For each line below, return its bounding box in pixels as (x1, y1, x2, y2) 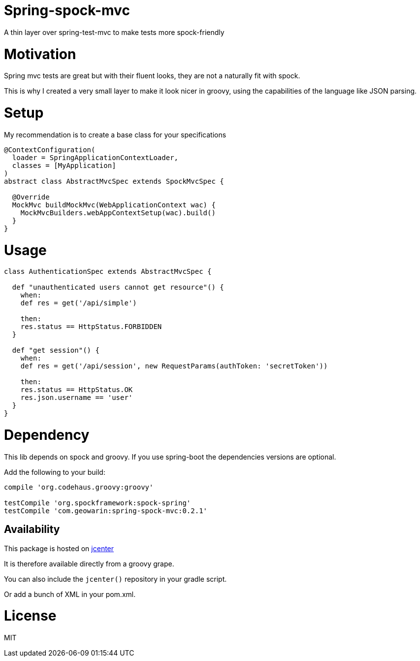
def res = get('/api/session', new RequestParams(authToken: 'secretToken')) (20, 362, 328, 370)
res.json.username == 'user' (20, 394, 133, 402)
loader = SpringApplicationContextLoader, (12, 153, 179, 162)
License (4, 607, 57, 625)
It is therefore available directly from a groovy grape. (4, 559, 174, 568)
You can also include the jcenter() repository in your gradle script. (4, 574, 227, 583)
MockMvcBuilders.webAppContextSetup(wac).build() (20, 208, 216, 217)
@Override (12, 193, 50, 201)
